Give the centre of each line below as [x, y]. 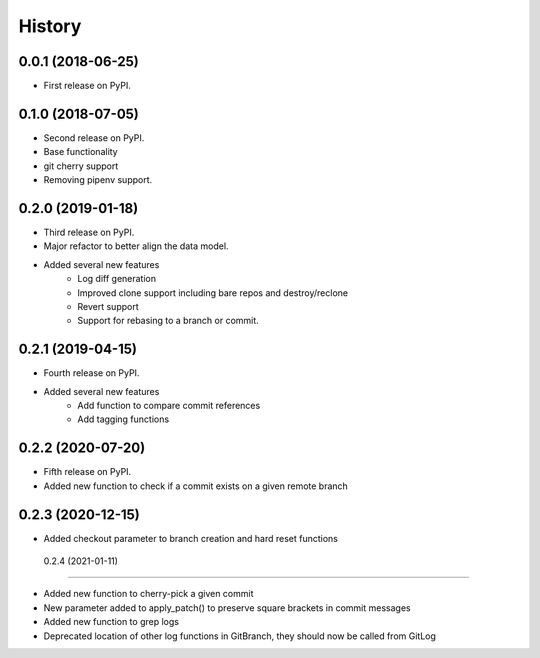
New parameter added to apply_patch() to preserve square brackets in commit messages [227, 607]
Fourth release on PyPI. [91, 373]
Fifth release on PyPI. [87, 472]
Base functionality [81, 152]
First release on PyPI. [87, 86]
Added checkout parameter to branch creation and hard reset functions [191, 538]
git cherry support [81, 166]
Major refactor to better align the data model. [136, 246]
